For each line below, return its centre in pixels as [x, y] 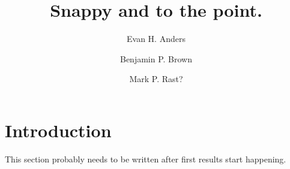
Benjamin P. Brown [156, 58]
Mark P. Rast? [156, 79]
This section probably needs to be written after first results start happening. [146, 159]
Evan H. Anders [156, 39]
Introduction [58, 130]
